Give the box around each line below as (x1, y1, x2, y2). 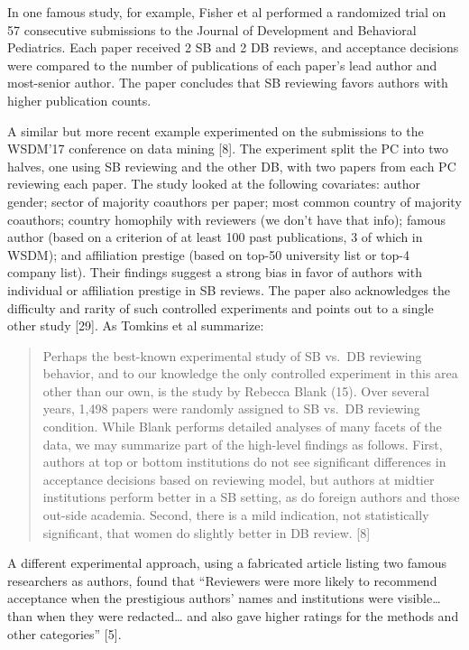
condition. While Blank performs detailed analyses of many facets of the (42, 417, 442, 436)
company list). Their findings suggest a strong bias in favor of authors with (7, 263, 422, 282)
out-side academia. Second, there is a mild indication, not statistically (42, 506, 429, 525)
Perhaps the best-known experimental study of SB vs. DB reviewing (42, 346, 422, 365)
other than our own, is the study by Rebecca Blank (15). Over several (42, 381, 429, 400)
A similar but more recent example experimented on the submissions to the (7, 121, 424, 140)
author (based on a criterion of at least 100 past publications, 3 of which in (7, 227, 423, 246)
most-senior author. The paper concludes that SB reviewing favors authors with (7, 73, 448, 92)
